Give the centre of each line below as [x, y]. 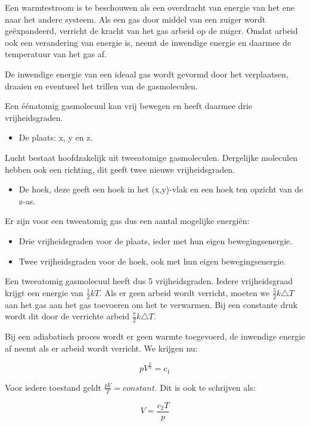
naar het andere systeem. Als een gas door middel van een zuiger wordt [135, 19]
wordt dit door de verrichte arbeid [67, 316]
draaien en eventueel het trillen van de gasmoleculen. [101, 85]
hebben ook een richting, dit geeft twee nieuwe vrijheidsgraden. [120, 169]
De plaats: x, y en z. [56, 137]
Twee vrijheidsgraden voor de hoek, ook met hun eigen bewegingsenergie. [152, 261]
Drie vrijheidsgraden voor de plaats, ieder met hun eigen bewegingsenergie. [156, 240]
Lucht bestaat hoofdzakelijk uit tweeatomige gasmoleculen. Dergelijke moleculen [151, 157]
